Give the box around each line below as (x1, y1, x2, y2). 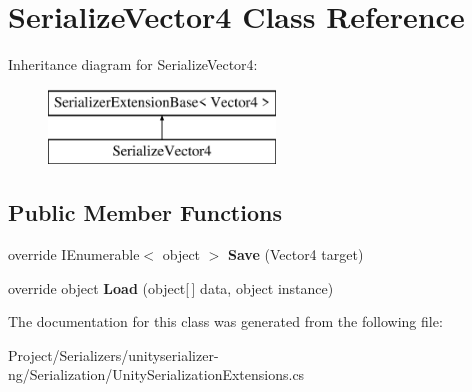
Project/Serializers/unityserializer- (8, 344, 219, 365)
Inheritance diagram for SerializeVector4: (8, 54, 258, 75)
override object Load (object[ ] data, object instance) (8, 277, 334, 298)
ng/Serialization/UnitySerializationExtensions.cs (8, 364, 305, 385)
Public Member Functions (8, 197, 282, 228)
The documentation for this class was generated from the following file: (8, 311, 443, 332)
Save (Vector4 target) (228, 244, 364, 265)
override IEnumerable (8, 244, 140, 265)
